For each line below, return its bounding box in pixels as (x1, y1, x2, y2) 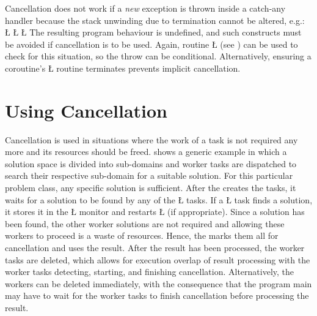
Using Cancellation (5, 97, 167, 122)
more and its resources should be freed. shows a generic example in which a (5, 145, 287, 158)
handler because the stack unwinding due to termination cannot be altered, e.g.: (5, 13, 305, 26)
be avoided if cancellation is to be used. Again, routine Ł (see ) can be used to (5, 37, 298, 50)
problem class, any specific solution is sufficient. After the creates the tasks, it (5, 181, 296, 194)
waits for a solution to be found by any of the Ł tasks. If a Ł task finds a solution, (5, 193, 313, 206)
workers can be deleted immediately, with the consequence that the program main (5, 277, 312, 290)
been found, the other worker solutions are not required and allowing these (5, 217, 285, 230)
